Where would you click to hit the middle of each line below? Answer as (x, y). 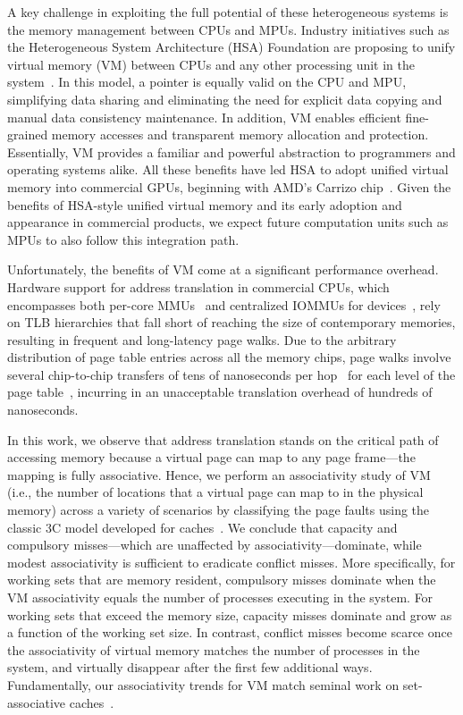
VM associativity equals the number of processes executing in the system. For (220, 597)
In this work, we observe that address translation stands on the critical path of (223, 439)
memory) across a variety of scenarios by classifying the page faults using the (219, 510)
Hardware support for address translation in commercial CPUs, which (198, 286)
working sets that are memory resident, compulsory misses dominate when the (222, 580)
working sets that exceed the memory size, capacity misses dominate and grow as (230, 614)
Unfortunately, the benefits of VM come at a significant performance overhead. (223, 269)
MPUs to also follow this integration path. (123, 239)
